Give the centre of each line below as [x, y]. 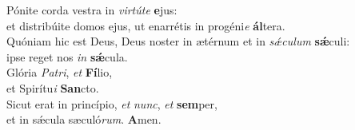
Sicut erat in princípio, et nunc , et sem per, [112, 103]
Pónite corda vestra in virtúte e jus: [92, 10]
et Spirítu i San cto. [53, 87]
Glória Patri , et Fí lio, [60, 72]
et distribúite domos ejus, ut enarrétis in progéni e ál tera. [146, 25]
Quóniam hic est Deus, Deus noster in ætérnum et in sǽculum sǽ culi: [178, 41]
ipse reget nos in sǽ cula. [67, 56]
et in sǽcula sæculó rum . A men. [84, 119]
